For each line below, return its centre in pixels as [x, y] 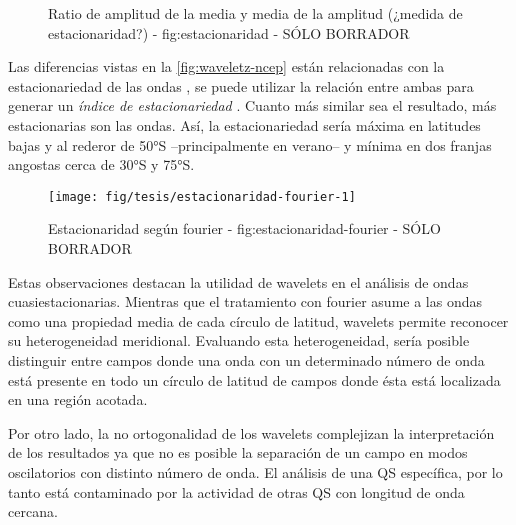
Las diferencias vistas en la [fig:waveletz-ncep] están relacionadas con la [226, 66]
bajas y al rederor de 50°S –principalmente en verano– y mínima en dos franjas [250, 144]
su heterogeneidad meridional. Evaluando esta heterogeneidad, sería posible [239, 340]
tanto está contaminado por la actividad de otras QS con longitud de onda [236, 491]
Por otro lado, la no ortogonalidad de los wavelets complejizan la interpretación [251, 432]
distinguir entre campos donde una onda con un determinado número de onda [246, 359]
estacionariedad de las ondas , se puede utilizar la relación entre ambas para [241, 85]
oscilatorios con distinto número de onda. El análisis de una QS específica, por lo [255, 471]
